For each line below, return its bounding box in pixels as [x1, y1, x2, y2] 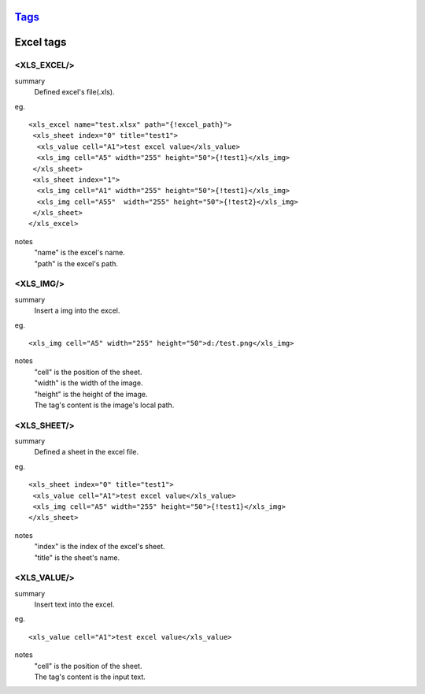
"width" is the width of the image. [34, 378, 143, 388]
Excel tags [14, 35, 67, 49]
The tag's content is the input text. [34, 672, 146, 681]
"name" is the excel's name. [34, 248, 125, 258]
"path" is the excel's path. [34, 258, 118, 268]
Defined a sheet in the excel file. [34, 447, 139, 457]
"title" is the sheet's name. [34, 552, 120, 562]
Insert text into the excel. [34, 599, 115, 610]
